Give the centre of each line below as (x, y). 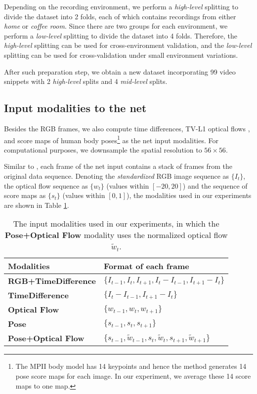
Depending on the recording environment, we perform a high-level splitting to (121, 6)
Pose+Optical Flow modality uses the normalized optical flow (116, 235)
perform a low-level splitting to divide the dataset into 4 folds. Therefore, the (121, 35)
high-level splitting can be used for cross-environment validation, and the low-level (128, 45)
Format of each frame (147, 266)
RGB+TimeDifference (52, 281)
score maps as (25, 195)
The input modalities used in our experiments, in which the (116, 224)
